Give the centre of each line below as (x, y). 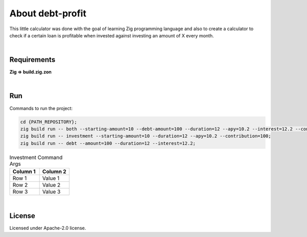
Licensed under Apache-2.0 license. (48, 228)
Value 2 (51, 185)
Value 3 (51, 192)
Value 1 (51, 178)
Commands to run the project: (41, 108)
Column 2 (54, 171)
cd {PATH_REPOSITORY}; (49, 122)
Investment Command (36, 157)
